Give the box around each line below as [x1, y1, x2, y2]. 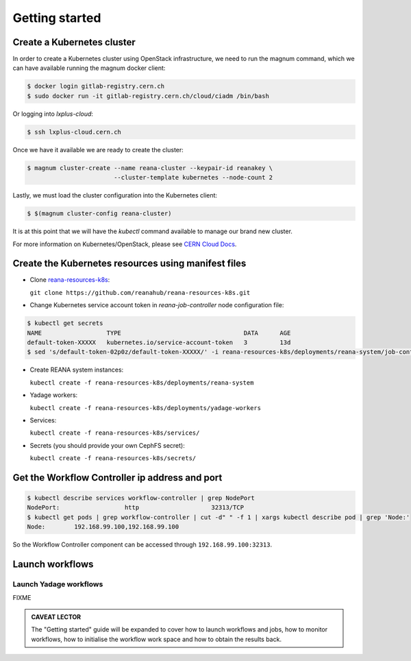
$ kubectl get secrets [27, 320, 103, 327]
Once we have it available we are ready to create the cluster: [12, 145, 184, 154]
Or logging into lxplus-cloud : [12, 110, 94, 118]
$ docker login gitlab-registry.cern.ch [27, 82, 164, 91]
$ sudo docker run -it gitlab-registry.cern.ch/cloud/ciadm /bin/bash [27, 92, 270, 99]
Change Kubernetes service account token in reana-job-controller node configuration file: [29, 301, 284, 309]
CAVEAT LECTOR [31, 612, 82, 621]
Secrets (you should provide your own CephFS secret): [29, 441, 185, 449]
